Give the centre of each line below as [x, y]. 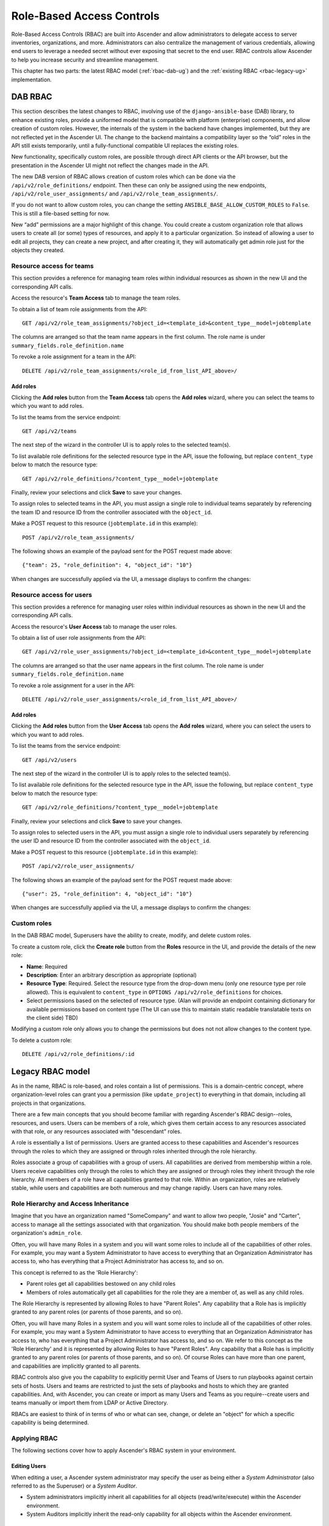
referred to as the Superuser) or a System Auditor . [74, 1486]
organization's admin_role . [47, 1233]
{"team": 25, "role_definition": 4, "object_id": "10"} [107, 565]
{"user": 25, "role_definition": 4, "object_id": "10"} [107, 894]
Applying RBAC [34, 1438]
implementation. [31, 79]
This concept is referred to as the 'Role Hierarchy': [75, 1272]
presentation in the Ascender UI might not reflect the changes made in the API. [110, 165]
